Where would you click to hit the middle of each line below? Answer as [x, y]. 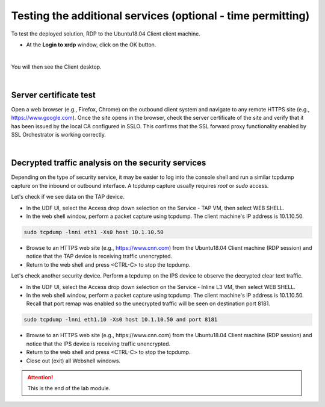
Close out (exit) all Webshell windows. [73, 361]
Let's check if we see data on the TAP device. [68, 197]
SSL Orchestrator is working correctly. [59, 135]
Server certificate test [53, 95]
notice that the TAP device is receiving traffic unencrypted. [99, 256]
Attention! [40, 377]
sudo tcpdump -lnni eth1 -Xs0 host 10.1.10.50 [94, 232]
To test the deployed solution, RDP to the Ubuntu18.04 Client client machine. [106, 34]
